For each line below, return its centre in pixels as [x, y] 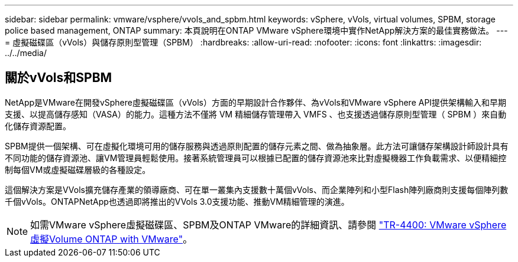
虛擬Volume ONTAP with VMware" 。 [111, 239]
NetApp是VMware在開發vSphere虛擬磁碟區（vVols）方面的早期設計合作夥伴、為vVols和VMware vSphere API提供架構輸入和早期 [256, 102]
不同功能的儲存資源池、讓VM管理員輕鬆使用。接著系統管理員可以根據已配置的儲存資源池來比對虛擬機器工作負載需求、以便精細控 [256, 158]
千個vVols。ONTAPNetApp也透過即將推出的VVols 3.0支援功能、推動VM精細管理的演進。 [177, 201]
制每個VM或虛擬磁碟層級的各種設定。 [78, 169]
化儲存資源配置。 [38, 126]
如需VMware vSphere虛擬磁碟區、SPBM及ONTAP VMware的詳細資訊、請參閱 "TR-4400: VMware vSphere [268, 225]
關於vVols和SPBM [59, 78]
